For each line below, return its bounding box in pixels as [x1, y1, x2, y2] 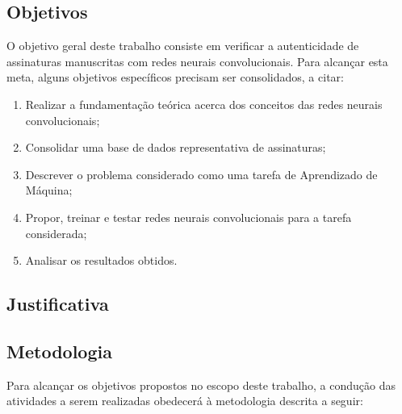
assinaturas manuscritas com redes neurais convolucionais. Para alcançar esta [6, 52, 388, 69]
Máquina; [25, 182, 73, 199]
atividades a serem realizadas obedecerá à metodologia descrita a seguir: [6, 392, 363, 409]
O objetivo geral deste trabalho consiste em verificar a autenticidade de [6, 37, 359, 54]
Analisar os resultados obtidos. [25, 252, 178, 269]
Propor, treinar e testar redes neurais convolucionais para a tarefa [25, 208, 352, 225]
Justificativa [6, 291, 109, 316]
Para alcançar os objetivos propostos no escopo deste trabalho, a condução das [6, 376, 396, 393]
